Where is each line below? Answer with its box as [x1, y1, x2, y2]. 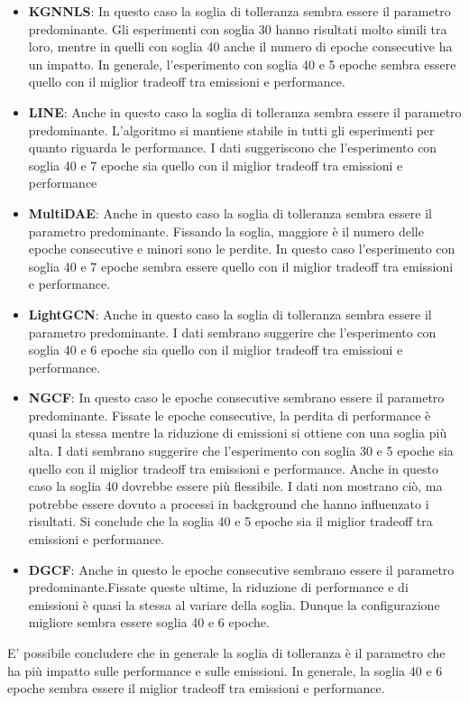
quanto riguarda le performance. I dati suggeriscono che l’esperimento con [28, 138, 437, 157]
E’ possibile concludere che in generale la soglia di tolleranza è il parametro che [7, 643, 446, 661]
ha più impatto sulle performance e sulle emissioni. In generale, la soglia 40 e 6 [7, 661, 443, 680]
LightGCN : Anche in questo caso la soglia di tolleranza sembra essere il [28, 304, 432, 323]
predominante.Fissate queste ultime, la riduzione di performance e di [28, 578, 409, 597]
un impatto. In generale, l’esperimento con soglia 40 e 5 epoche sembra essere [28, 54, 456, 73]
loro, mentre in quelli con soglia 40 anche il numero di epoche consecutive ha [28, 37, 453, 56]
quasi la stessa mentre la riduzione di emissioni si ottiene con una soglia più [28, 423, 447, 442]
